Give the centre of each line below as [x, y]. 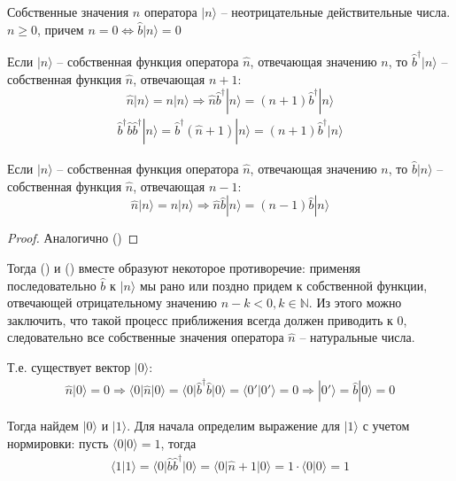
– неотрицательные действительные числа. [336, 12]
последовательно [52, 285]
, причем [61, 29]
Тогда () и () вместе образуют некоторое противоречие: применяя [184, 267]
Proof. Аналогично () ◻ [73, 238]
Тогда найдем [43, 426]
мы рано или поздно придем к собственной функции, [283, 285]
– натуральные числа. [357, 337]
